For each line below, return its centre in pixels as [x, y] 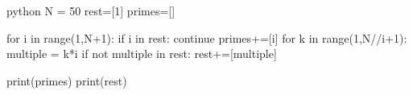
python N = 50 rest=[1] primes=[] [91, 10]
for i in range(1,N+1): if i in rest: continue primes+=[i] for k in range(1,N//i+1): [207, 37]
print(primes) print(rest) [67, 80]
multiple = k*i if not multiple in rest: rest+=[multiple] [142, 54]
